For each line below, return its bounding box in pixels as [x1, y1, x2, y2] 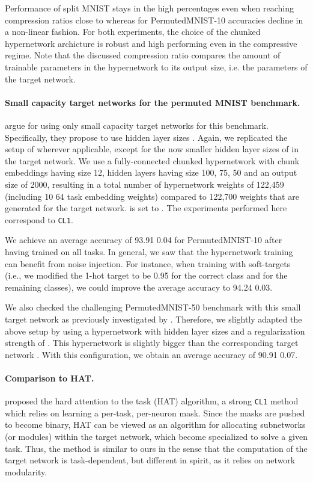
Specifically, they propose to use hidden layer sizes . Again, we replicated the [5, 131, 288, 143]
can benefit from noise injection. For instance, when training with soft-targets [5, 257, 291, 270]
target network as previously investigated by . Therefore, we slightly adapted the [5, 312, 302, 325]
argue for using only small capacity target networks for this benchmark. [5, 119, 269, 131]
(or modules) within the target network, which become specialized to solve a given [5, 430, 308, 442]
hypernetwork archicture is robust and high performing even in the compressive [5, 37, 297, 49]
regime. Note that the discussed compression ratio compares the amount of [5, 49, 281, 61]
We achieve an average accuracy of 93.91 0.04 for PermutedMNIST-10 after [5, 233, 282, 246]
